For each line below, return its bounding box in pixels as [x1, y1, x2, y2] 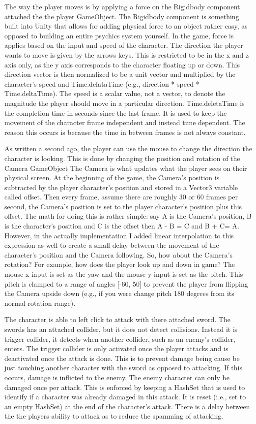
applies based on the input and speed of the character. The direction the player [4, 40, 243, 50]
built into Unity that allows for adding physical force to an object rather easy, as [4, 21, 248, 31]
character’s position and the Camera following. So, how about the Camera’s [4, 249, 232, 260]
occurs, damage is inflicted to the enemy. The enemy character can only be [4, 372, 229, 382]
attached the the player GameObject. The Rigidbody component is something [4, 11, 239, 21]
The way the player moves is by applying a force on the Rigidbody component [4, 1, 240, 11]
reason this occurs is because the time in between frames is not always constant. [4, 127, 246, 137]
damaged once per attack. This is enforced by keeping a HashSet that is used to [4, 382, 245, 392]
